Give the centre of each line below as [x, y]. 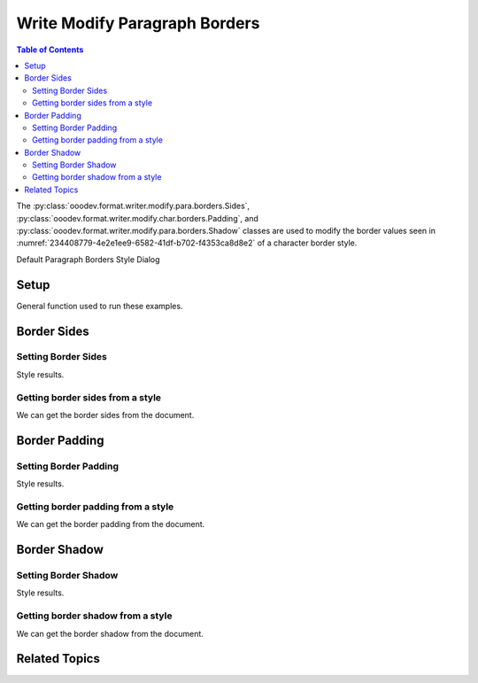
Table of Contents [50, 50]
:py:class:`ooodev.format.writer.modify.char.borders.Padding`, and [137, 218]
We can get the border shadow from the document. [110, 633]
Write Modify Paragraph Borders [138, 23]
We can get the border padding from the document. [111, 524]
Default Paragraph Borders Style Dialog [88, 259]
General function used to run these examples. [100, 306]
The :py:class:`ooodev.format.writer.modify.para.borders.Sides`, [133, 206]
